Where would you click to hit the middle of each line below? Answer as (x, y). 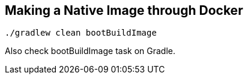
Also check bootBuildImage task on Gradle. (90, 51)
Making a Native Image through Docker (124, 10)
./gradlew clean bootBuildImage (81, 33)
